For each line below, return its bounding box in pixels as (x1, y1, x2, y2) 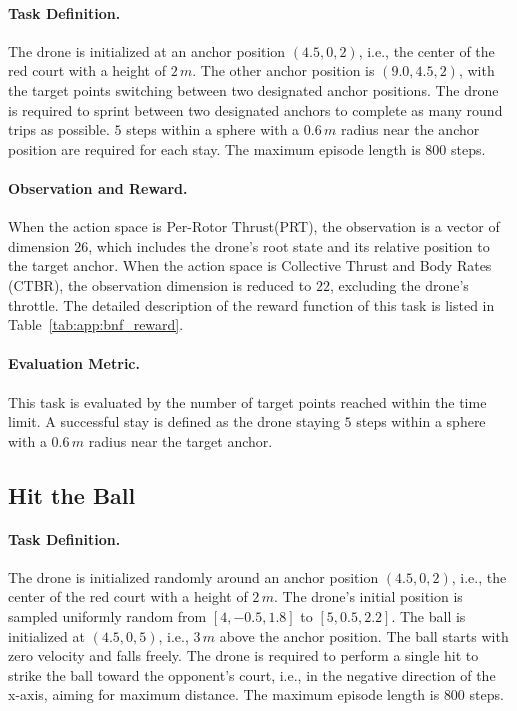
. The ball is (391, 606, 466, 627)
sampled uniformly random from (8, 606, 207, 627)
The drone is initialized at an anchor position (8, 40, 286, 61)
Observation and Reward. (8, 177, 188, 198)
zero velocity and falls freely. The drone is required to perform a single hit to (8, 645, 479, 666)
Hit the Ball (8, 479, 136, 510)
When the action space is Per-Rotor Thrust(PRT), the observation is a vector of (8, 216, 500, 237)
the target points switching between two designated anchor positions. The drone (8, 79, 499, 100)
